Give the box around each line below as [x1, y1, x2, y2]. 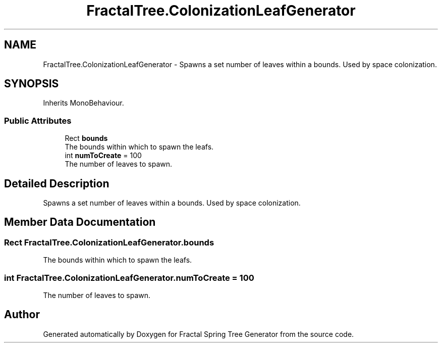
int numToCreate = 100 [65, 151, 142, 160]
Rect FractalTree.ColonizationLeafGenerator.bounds [4, 237, 214, 247]
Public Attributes [4, 115, 72, 126]
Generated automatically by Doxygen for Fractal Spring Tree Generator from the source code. [43, 329, 354, 338]
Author [4, 308, 40, 321]
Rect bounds [65, 134, 108, 143]
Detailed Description [4, 177, 109, 190]
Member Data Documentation [4, 216, 156, 229]
